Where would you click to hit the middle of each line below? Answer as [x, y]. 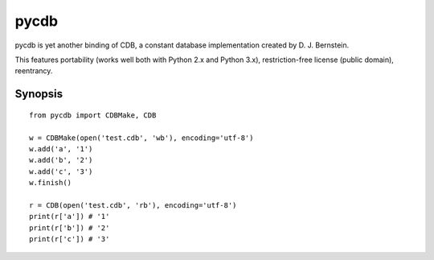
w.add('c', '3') [61, 171]
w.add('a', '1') [61, 149]
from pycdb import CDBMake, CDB [93, 115]
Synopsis [39, 94]
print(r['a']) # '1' [70, 217]
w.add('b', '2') [61, 160]
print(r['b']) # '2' [70, 228]
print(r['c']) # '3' [70, 239]
